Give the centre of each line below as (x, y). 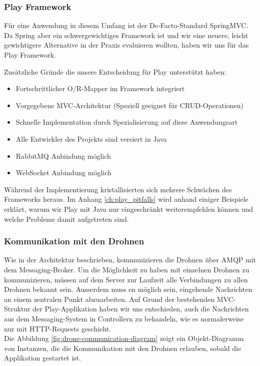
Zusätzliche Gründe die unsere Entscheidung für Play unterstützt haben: (115, 71)
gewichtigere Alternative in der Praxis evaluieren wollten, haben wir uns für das (126, 45)
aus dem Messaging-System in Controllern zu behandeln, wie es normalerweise (124, 318)
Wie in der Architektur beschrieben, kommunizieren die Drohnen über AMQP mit (130, 260)
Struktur (17, 309)
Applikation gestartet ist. (43, 358)
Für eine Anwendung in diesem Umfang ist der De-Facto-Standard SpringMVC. (126, 25)
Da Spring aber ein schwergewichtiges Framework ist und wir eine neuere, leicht (126, 35)
